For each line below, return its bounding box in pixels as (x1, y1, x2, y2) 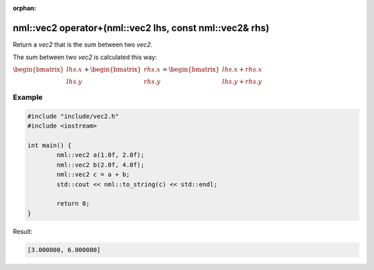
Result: (12, 227, 33, 235)
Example (12, 92, 43, 102)
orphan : (12, 4, 37, 12)
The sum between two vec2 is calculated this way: (12, 53, 157, 62)
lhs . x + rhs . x (222, 65, 262, 73)
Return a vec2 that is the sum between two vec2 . (12, 40, 153, 49)
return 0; (56, 200, 90, 208)
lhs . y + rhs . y (222, 77, 262, 85)
